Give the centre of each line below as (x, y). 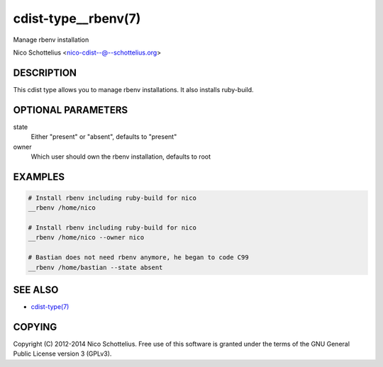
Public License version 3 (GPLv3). (62, 354)
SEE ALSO (36, 290)
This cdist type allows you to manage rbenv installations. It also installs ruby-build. (134, 89)
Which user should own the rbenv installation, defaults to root (121, 157)
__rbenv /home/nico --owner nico (86, 238)
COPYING (35, 327)
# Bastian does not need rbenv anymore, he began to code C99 (138, 258)
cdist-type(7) (50, 307)
